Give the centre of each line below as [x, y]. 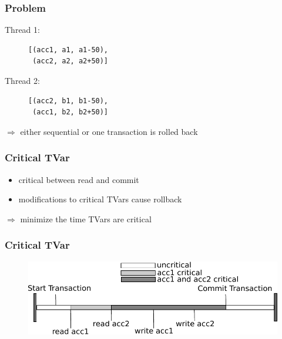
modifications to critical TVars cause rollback [100, 199]
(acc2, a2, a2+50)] [70, 61]
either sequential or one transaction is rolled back [109, 131]
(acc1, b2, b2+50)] [70, 112]
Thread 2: [22, 80]
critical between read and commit [79, 179]
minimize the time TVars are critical [86, 218]
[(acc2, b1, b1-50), [68, 101]
